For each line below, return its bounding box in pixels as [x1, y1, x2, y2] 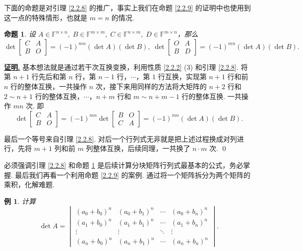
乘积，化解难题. [4, 179, 55, 190]
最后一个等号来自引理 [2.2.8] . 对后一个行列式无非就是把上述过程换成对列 [4, 133, 237, 144]
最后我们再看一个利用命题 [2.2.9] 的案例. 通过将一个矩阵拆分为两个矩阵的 [15, 169, 251, 180]
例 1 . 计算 [4, 196, 36, 206]
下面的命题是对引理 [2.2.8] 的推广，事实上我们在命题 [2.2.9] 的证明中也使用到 [4, 2, 251, 12]
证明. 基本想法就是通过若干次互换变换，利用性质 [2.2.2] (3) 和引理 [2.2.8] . [4, 61, 239, 72]
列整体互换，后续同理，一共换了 [86, 143, 190, 153]
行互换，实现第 [158, 71, 207, 82]
